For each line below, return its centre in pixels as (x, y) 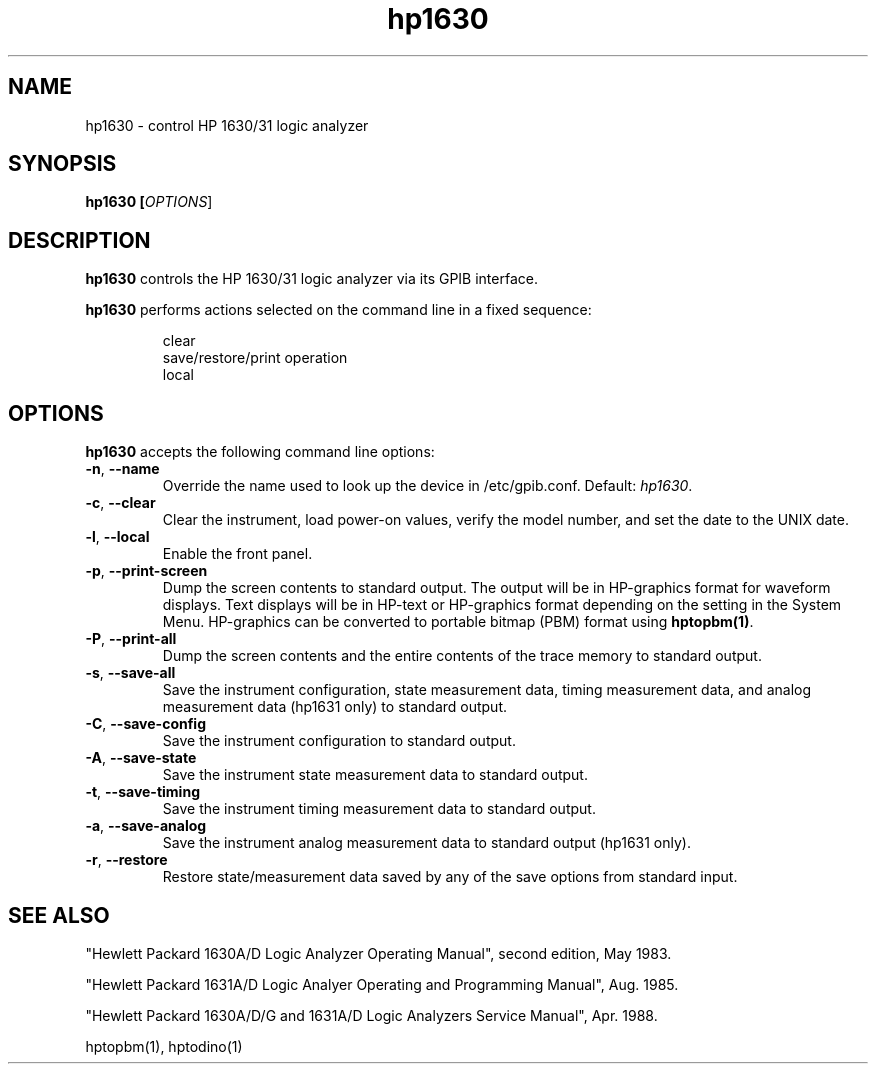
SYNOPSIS (62, 164)
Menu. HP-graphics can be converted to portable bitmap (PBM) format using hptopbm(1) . (458, 622)
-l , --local (117, 537)
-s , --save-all (130, 673)
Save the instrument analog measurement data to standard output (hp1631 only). (426, 843)
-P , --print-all (131, 639)
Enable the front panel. (237, 554)
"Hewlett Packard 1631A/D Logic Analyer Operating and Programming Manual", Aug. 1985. (382, 984)
